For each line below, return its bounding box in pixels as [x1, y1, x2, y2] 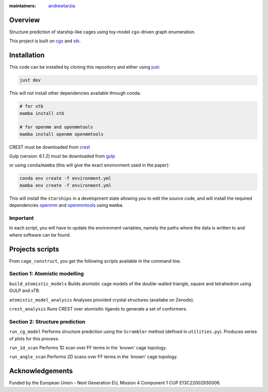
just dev [19, 78, 41, 83]
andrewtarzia [48, 3, 75, 8]
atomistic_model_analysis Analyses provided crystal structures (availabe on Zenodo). [9, 297, 195, 303]
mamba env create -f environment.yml [19, 182, 112, 188]
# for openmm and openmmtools [19, 124, 93, 130]
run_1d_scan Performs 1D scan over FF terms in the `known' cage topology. [9, 344, 167, 350]
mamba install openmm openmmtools [19, 131, 104, 137]
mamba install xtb [19, 110, 65, 116]
